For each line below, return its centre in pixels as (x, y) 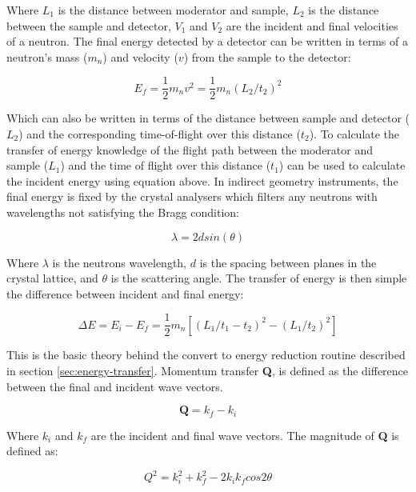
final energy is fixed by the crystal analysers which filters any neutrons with (192, 196)
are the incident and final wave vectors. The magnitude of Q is (245, 435)
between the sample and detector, (89, 25)
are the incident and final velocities (312, 25)
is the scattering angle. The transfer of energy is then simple (259, 278)
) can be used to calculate (342, 165)
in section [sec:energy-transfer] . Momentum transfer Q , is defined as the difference (208, 371)
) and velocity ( (140, 56)
